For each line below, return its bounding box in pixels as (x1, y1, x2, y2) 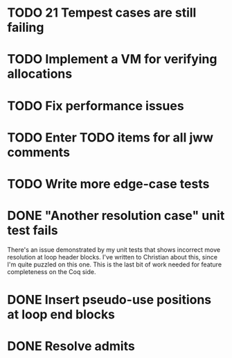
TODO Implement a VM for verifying (7, 51, 217, 67)
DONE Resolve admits (7, 339, 135, 355)
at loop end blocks (7, 307, 116, 323)
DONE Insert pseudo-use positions (7, 292, 212, 308)
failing (7, 19, 44, 35)
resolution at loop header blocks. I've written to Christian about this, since (7, 253, 218, 261)
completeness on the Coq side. (7, 267, 96, 275)
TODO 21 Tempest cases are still (7, 5, 197, 21)
